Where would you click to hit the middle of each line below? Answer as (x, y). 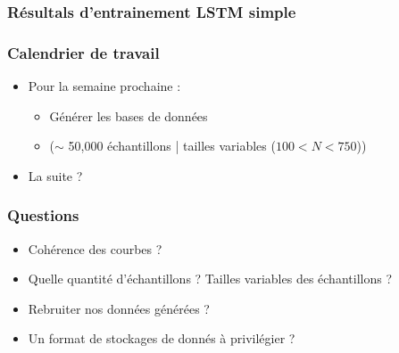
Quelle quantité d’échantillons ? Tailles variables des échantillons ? (210, 279)
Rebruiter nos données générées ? (119, 308)
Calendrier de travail (83, 52)
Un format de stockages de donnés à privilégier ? (162, 338)
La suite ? (55, 175)
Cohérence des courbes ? (95, 248)
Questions (43, 215)
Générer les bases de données (129, 115)
